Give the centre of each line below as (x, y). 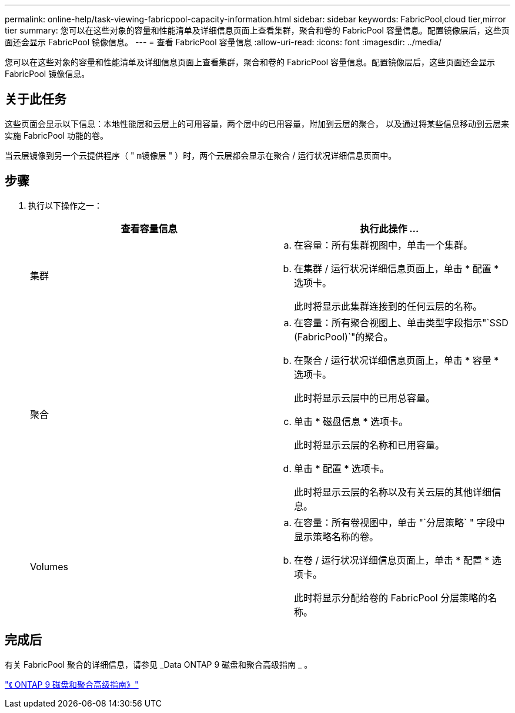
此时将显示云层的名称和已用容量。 (369, 445)
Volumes (49, 566)
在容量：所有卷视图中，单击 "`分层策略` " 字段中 (399, 522)
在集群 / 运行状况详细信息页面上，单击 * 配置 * (397, 268)
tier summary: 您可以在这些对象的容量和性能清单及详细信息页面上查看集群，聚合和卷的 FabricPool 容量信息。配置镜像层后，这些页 (257, 30)
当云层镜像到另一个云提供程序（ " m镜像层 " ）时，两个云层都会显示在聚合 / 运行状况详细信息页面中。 (201, 155)
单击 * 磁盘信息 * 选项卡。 (351, 421)
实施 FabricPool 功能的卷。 (57, 135)
